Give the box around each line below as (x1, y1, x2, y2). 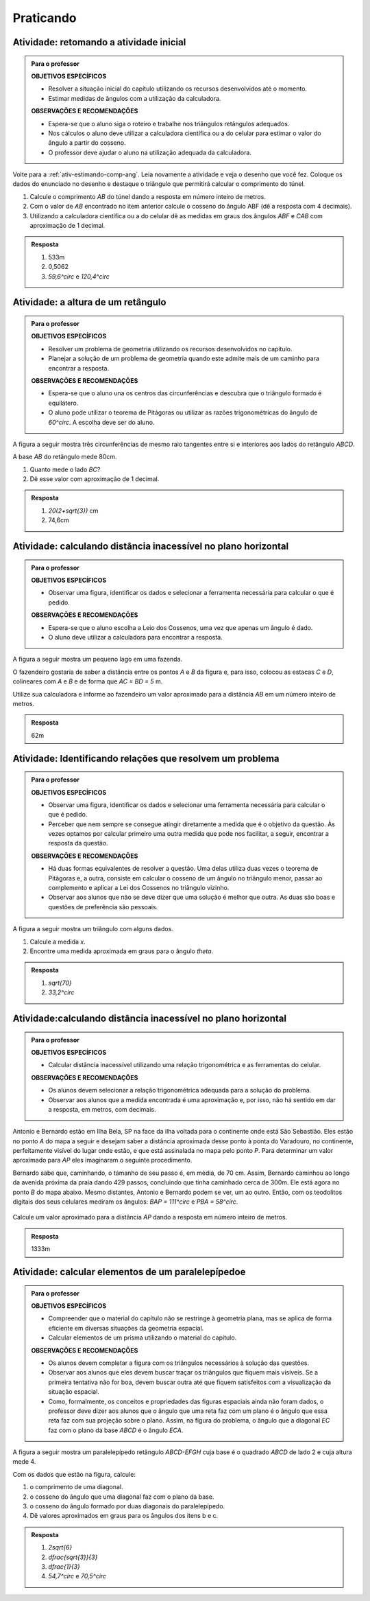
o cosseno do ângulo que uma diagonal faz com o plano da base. (29, 1493, 214, 1501)
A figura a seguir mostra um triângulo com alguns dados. (12, 925, 174, 933)
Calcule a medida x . (29, 937, 86, 946)
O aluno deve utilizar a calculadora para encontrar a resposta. (48, 633, 223, 641)
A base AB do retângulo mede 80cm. (12, 453, 117, 461)
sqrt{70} (48, 979, 72, 987)
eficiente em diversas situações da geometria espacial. (48, 1324, 204, 1332)
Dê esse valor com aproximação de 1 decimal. (29, 475, 160, 483)
